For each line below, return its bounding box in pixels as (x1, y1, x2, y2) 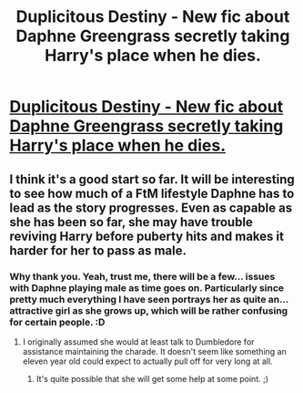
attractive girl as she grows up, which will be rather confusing (9, 304, 288, 316)
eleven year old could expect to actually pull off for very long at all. (22, 356, 273, 367)
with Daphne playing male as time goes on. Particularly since (9, 281, 285, 294)
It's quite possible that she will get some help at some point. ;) (35, 373, 269, 384)
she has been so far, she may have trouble (9, 214, 253, 230)
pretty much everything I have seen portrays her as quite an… (9, 293, 289, 305)
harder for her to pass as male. (9, 243, 187, 258)
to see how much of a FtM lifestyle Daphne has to (9, 185, 295, 202)
